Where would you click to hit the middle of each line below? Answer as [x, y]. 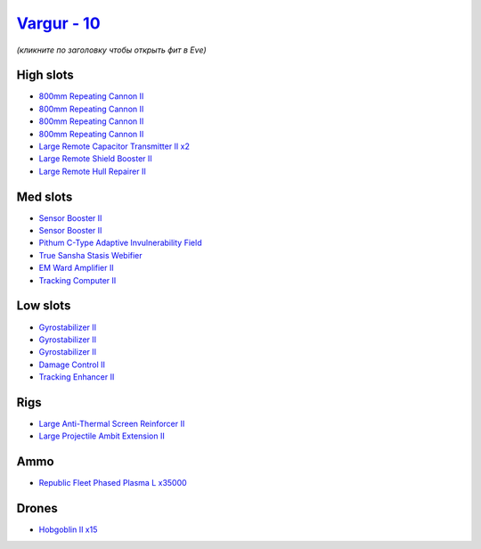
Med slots [45, 197]
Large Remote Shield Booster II [96, 159]
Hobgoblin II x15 [68, 529]
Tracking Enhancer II [77, 377]
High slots [45, 75]
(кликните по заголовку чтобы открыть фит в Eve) [111, 50]
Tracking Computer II [77, 280]
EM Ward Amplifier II [77, 268]
